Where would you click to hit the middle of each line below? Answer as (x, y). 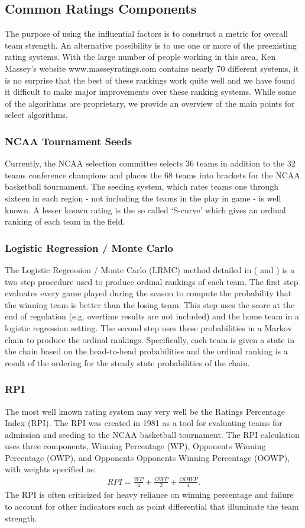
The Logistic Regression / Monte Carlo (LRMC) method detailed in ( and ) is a (150, 269)
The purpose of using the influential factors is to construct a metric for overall (146, 33)
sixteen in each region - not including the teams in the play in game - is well (143, 198)
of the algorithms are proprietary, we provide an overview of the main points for (150, 103)
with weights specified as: (51, 469)
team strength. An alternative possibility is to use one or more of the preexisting (151, 45)
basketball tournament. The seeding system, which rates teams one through (142, 186)
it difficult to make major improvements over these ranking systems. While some (150, 92)
